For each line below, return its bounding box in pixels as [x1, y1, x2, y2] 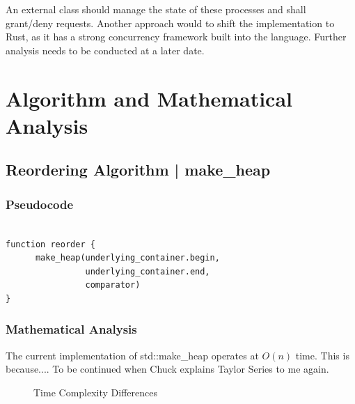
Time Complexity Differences [33, 384, 157, 399]
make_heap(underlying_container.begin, [35, 253, 220, 263]
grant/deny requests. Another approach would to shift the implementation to [6, 15, 335, 30]
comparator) [85, 280, 141, 290]
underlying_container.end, [85, 266, 210, 277]
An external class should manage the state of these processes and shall [6, 2, 306, 16]
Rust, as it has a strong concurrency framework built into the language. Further [6, 29, 347, 44]
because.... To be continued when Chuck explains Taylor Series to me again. [6, 362, 329, 376]
